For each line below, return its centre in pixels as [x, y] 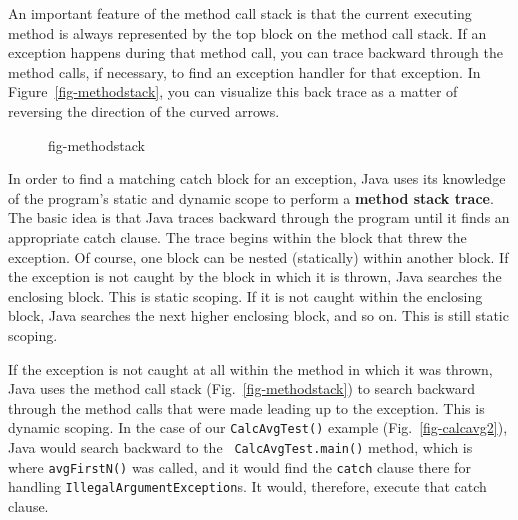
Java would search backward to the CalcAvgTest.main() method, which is [240, 446]
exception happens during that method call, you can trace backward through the [255, 52]
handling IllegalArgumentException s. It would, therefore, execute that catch [247, 486]
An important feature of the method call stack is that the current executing [240, 13]
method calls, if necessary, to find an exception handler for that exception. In [244, 71]
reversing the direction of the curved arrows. [144, 110]
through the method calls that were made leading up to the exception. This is [246, 407]
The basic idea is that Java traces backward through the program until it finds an [259, 217]
